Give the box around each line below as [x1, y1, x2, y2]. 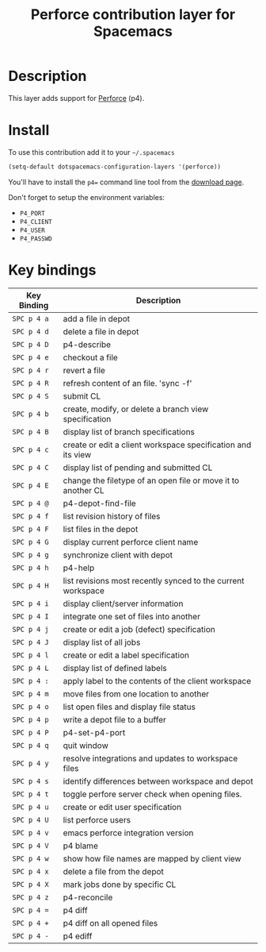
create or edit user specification [63, 801, 182, 812]
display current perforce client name [63, 536, 199, 547]
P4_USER [19, 226, 45, 234]
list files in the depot [63, 523, 139, 534]
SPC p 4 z [12, 892, 49, 902]
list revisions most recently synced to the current [63, 575, 245, 586]
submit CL [63, 391, 101, 402]
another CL [63, 484, 104, 495]
